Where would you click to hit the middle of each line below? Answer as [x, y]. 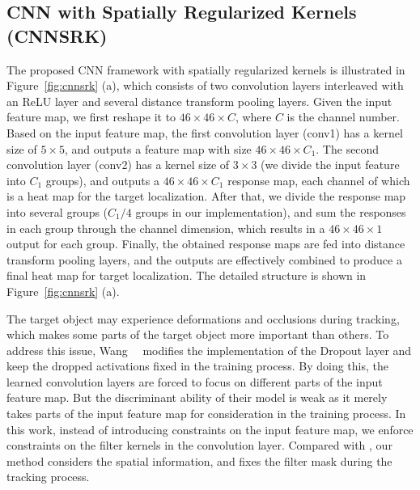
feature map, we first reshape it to [91, 117]
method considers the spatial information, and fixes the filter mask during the [199, 460]
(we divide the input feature [330, 165]
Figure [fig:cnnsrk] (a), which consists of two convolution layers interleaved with [205, 85]
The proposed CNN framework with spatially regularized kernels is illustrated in [206, 69]
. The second [348, 148]
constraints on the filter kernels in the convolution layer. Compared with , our [199, 445]
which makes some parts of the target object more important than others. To [198, 334]
